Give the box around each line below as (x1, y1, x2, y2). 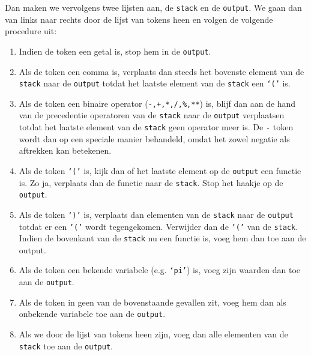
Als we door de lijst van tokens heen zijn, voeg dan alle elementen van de (19, 328, 288, 340)
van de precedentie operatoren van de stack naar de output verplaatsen (19, 109, 285, 121)
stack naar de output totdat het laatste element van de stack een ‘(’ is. (19, 77, 291, 89)
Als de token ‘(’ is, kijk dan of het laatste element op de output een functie (19, 164, 301, 176)
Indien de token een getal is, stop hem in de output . (19, 44, 211, 57)
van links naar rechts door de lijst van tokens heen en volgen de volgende (5, 13, 273, 25)
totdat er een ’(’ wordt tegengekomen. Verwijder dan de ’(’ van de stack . (19, 220, 298, 232)
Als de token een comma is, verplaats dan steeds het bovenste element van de (19, 65, 304, 77)
